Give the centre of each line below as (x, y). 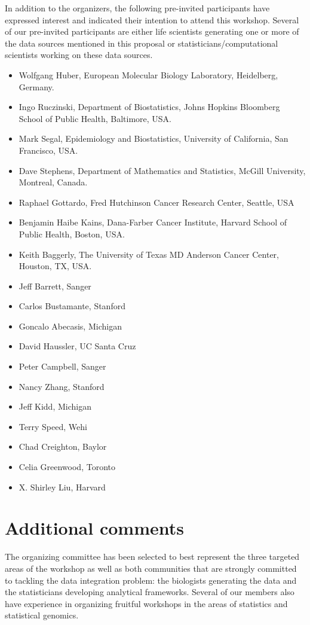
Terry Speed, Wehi (53, 426)
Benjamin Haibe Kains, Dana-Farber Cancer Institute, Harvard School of (153, 222)
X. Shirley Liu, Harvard (62, 487)
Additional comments (94, 528)
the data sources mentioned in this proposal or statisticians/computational (142, 43)
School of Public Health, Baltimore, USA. (95, 118)
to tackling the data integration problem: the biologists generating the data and (151, 580)
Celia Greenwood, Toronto (67, 467)
